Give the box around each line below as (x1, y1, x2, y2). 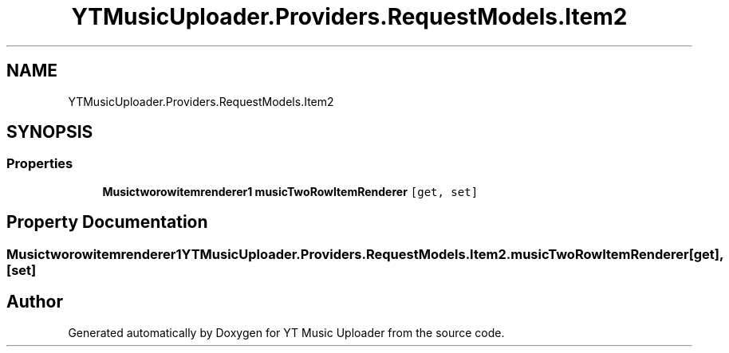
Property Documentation (6, 212, 208, 233)
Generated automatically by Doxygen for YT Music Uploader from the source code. (68, 325, 505, 339)
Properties (6, 155, 73, 172)
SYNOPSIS (6, 122, 93, 143)
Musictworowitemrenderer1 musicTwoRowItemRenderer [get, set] (102, 184, 479, 198)
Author (6, 292, 63, 312)
